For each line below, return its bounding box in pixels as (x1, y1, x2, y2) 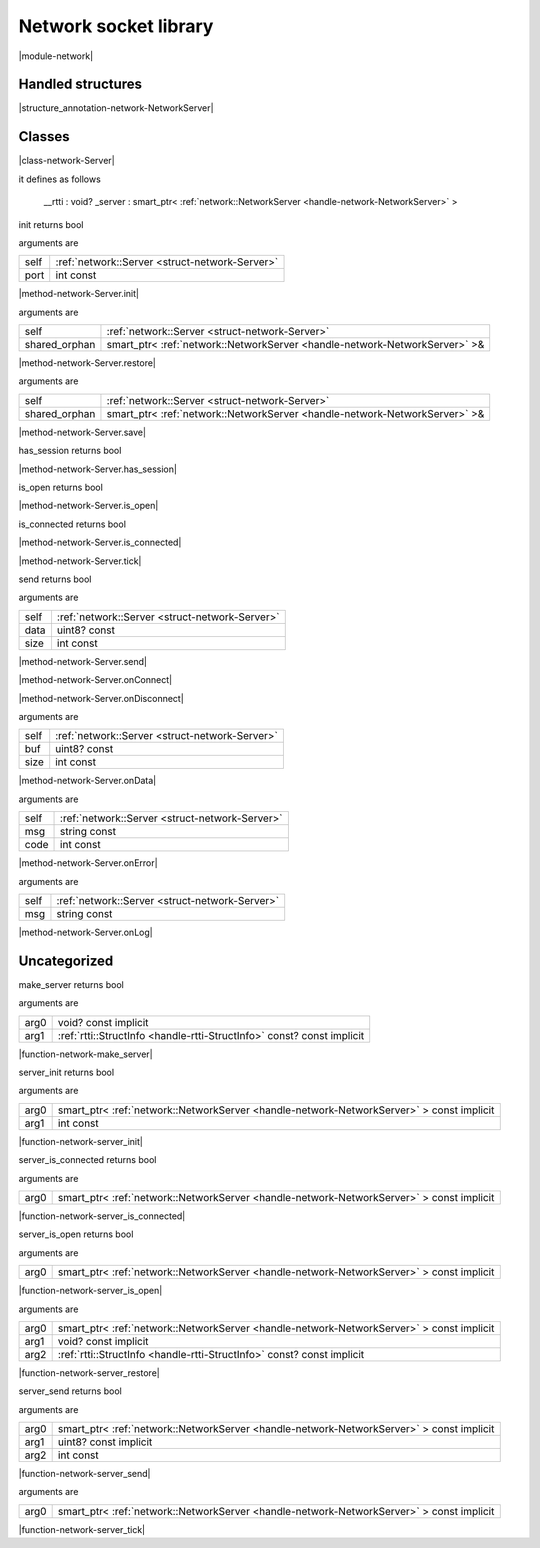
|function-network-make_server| (18, 1048, 154, 1060)
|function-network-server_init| (18, 1135, 144, 1147)
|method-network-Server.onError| (18, 857, 159, 869)
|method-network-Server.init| (18, 288, 140, 300)
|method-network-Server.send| (18, 655, 148, 667)
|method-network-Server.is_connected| (18, 536, 182, 549)
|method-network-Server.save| (18, 426, 147, 438)
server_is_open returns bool (18, 1228, 134, 1240)
